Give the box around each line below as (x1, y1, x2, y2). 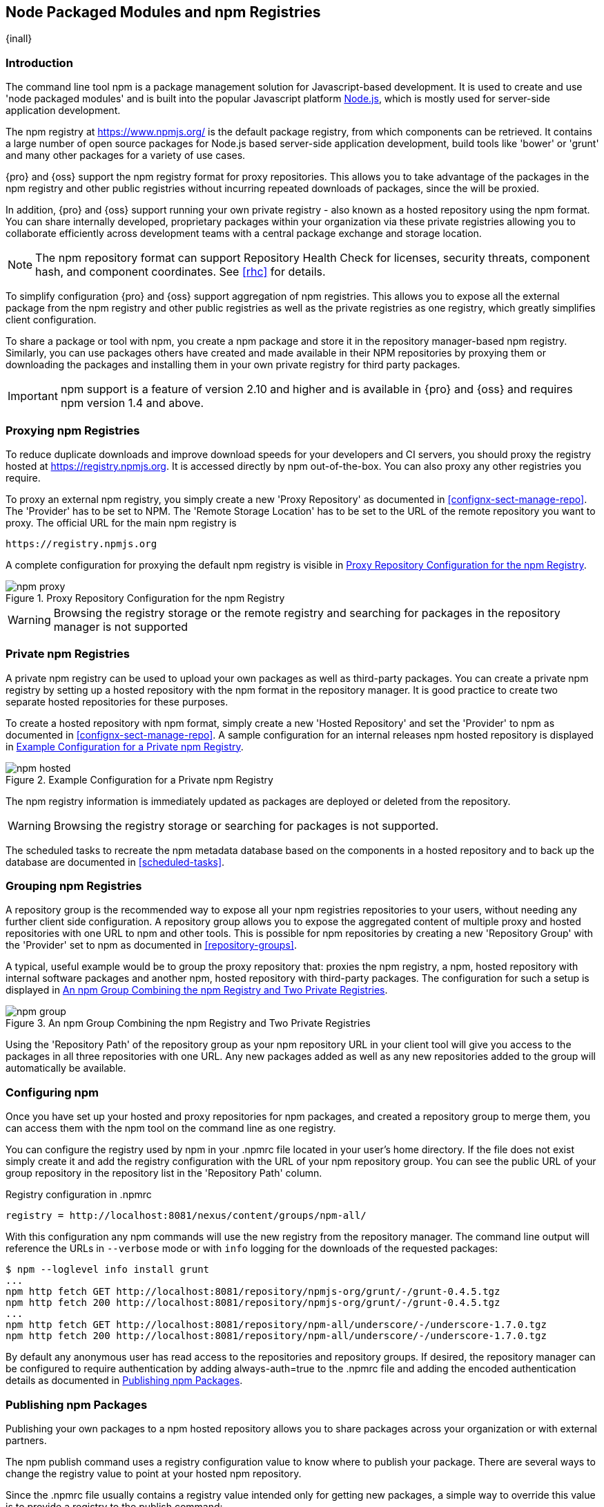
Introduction (6, 55, 73, 70)
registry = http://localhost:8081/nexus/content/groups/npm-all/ (6, 1210, 367, 1222)
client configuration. (6, 314, 97, 326)
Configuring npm (6, 1085, 99, 1099)
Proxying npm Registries (6, 423, 140, 437)
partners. (6, 1434, 47, 1446)
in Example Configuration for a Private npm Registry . (6, 740, 244, 752)
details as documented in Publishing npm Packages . (6, 1374, 243, 1387)
